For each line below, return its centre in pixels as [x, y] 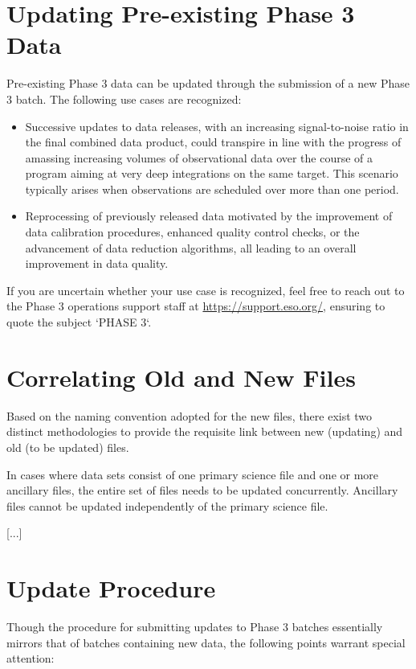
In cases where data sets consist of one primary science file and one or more [193, 474]
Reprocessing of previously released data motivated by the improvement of [209, 216]
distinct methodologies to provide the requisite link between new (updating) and [205, 431]
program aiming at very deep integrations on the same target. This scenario [212, 173]
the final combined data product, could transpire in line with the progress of [213, 142]
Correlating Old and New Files [181, 377]
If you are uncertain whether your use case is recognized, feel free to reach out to [206, 290]
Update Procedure [111, 588]
